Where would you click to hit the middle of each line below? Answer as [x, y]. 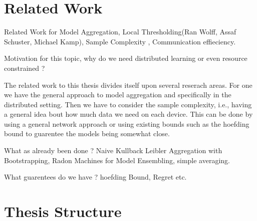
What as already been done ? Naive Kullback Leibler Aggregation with [113, 150]
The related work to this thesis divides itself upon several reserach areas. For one [128, 85]
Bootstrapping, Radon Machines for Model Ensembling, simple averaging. [117, 160]
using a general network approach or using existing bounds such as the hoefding [127, 123]
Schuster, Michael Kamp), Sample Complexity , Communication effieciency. [120, 41]
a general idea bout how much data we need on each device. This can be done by [128, 114]
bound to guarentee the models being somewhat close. [87, 133]
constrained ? [25, 68]
